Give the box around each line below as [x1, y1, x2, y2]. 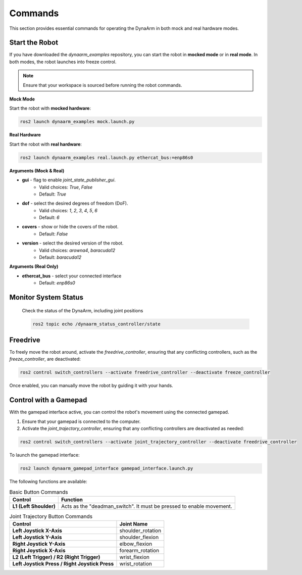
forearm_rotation [119, 547, 159, 554]
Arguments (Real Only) [9, 263, 59, 270]
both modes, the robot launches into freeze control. [9, 59, 117, 65]
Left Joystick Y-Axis [12, 534, 62, 541]
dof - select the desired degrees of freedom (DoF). [22, 200, 128, 207]
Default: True [39, 191, 67, 197]
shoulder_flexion [119, 534, 159, 541]
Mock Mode [9, 96, 35, 102]
